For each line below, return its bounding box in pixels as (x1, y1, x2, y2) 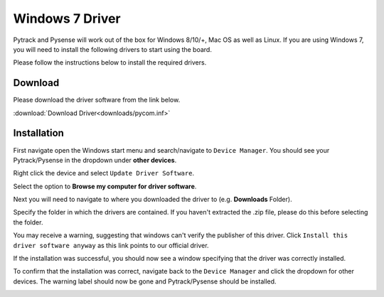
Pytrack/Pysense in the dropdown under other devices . (13, 156, 177, 164)
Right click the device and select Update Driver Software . (13, 169, 195, 178)
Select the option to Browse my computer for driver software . (13, 182, 197, 190)
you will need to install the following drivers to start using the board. (13, 45, 213, 53)
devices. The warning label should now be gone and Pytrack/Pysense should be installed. (13, 277, 277, 286)
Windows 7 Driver (13, 11, 121, 26)
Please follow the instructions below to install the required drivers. (13, 58, 207, 67)
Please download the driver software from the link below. (13, 96, 181, 104)
